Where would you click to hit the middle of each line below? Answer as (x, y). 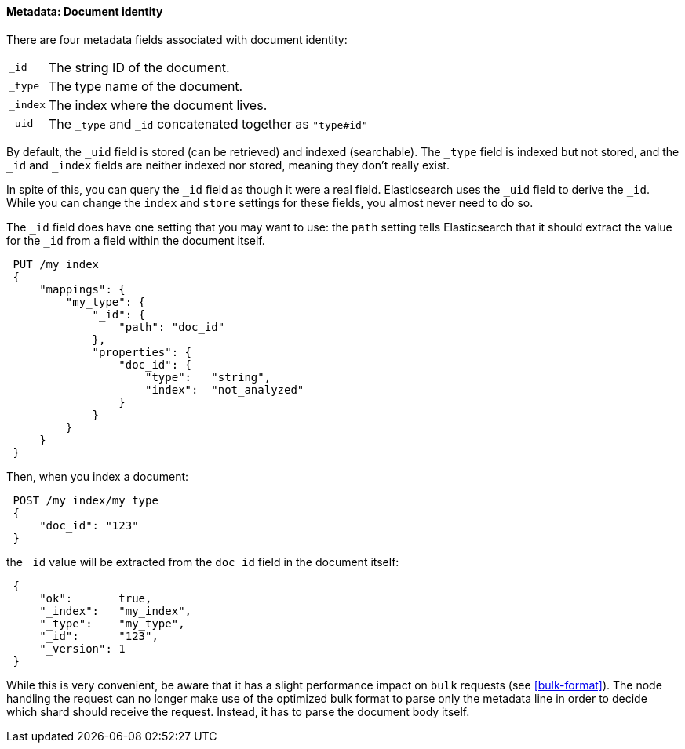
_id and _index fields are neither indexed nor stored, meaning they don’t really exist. (228, 165)
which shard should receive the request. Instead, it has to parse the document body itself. (238, 711)
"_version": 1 (82, 648)
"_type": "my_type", (112, 623)
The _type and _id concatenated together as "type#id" (208, 124)
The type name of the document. (146, 86)
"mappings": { (82, 289)
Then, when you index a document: (98, 476)
